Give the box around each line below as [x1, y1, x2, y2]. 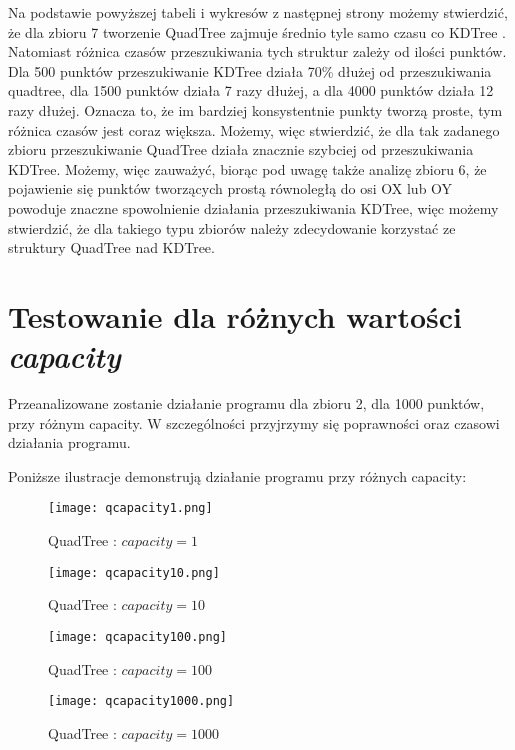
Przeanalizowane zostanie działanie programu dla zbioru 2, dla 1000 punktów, [8, 393, 485, 414]
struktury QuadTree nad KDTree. [8, 237, 215, 258]
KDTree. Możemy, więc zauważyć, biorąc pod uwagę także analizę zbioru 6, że [8, 158, 487, 179]
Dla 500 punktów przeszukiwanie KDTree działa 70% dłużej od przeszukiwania [8, 60, 492, 81]
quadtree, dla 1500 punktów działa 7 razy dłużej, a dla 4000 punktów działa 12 [8, 80, 494, 101]
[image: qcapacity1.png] [48, 501, 213, 516]
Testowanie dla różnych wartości [8, 295, 462, 336]
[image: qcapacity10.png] [48, 565, 220, 580]
